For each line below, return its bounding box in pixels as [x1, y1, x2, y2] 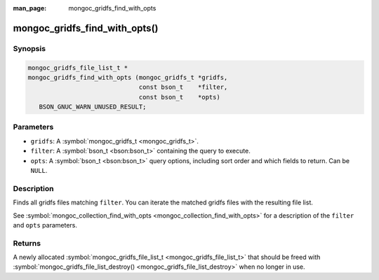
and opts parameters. [13, 220, 77, 229]
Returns [13, 238, 41, 248]
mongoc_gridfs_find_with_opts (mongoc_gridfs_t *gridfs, [27, 73, 228, 81]
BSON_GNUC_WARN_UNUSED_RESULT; [39, 103, 147, 111]
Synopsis [13, 43, 46, 53]
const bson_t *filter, [138, 83, 228, 91]
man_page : [13, 4, 47, 12]
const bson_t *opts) [138, 93, 220, 101]
